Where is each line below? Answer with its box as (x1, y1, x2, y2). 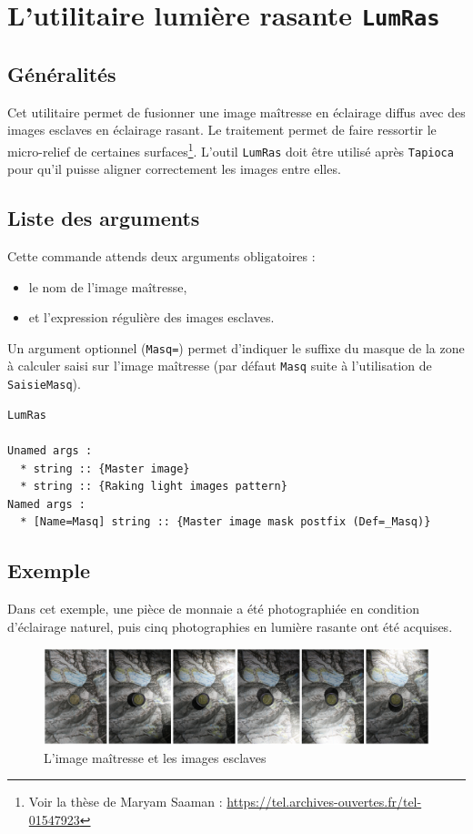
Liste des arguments (7, 204, 200, 232)
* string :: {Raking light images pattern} (20, 480, 287, 493)
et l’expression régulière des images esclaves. (28, 308, 275, 327)
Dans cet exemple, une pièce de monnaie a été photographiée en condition (7, 599, 419, 618)
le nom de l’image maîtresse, (28, 277, 187, 296)
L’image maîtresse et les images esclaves (44, 748, 267, 767)
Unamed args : (7, 443, 93, 457)
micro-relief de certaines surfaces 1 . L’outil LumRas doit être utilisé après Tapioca (7, 138, 454, 160)
